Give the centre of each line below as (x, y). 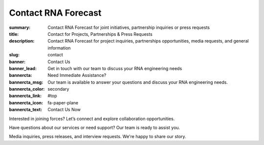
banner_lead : (23, 68)
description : (22, 41)
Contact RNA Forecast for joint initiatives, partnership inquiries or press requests (129, 27)
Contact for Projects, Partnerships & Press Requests (100, 34)
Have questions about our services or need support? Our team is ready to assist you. (95, 128)
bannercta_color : (27, 89)
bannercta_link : (25, 96)
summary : (20, 27)
